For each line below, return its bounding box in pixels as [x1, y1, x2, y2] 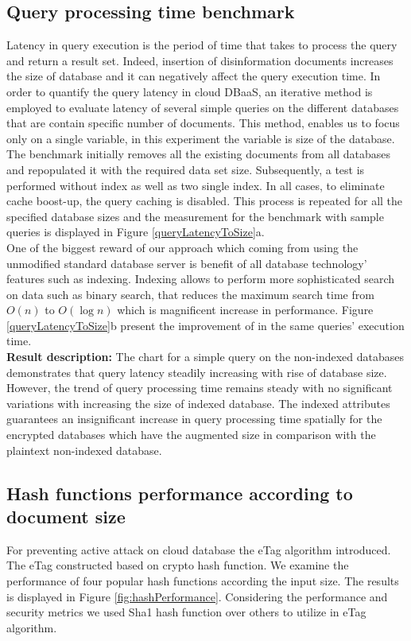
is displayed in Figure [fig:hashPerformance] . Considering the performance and [6, 588, 388, 604]
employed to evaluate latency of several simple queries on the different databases [6, 99, 399, 115]
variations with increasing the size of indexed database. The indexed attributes [6, 394, 390, 411]
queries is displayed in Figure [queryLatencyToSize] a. [6, 223, 265, 240]
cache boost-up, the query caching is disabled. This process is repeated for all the [6, 192, 403, 209]
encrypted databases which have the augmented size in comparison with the [6, 426, 376, 443]
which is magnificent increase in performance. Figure [117, 301, 374, 318]
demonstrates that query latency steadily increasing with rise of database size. [6, 363, 387, 380]
